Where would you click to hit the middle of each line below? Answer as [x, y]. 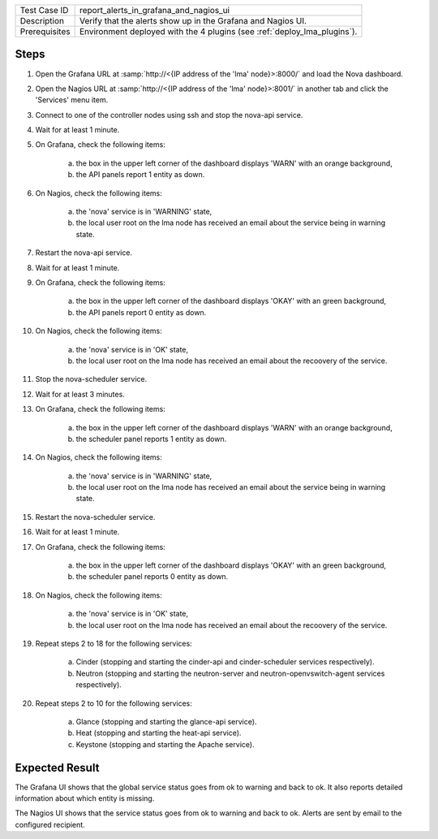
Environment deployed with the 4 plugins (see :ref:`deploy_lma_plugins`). [218, 31]
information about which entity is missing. [85, 798]
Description [42, 21]
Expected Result [57, 768]
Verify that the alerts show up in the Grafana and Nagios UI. [193, 21]
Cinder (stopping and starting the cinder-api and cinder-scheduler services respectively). [225, 662]
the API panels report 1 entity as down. [140, 175]
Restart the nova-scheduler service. [95, 517]
